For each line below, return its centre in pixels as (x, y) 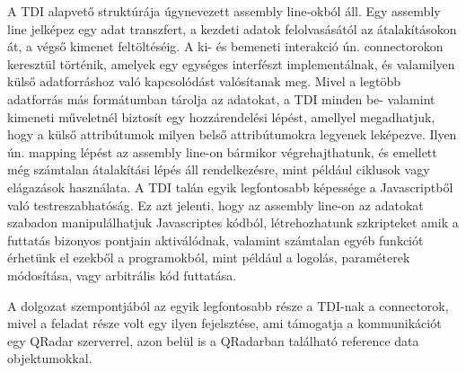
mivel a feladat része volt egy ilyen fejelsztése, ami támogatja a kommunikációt (224, 323)
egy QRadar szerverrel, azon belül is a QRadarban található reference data (213, 340)
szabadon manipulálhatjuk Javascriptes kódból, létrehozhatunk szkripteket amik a (233, 222)
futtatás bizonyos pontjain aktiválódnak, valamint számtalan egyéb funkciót (215, 240)
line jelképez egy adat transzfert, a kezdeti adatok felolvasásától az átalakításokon (232, 28)
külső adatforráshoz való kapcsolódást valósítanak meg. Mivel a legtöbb (204, 81)
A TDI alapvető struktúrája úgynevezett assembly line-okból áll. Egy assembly (224, 11)
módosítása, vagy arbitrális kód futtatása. (122, 275)
